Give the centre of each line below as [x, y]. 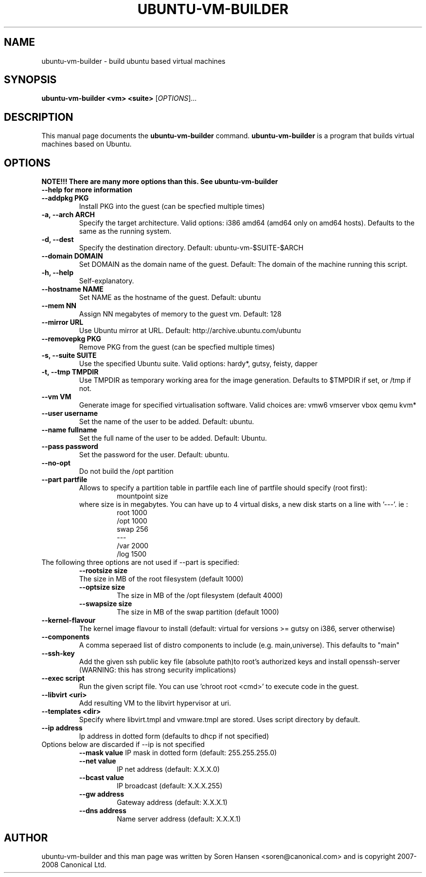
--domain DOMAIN [72, 256]
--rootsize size [103, 571]
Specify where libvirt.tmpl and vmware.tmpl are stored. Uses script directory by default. [220, 720]
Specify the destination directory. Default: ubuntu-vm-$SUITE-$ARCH [191, 248]
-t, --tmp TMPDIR [70, 372]
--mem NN [59, 306]
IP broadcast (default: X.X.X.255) [170, 786]
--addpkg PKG [65, 198]
